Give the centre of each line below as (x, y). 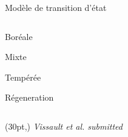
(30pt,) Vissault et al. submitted (64, 126)
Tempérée (23, 77)
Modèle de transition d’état (56, 7)
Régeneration (29, 97)
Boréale (19, 36)
